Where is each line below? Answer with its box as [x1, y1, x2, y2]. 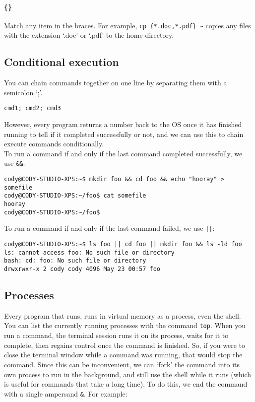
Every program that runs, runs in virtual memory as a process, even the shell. [4, 310, 241, 321]
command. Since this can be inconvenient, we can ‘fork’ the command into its [4, 359, 240, 369]
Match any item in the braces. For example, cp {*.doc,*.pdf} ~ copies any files [4, 20, 251, 30]
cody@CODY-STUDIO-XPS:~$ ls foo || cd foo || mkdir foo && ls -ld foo [4, 241, 242, 248]
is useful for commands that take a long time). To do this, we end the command [4, 379, 248, 389]
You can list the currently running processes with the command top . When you [4, 320, 246, 331]
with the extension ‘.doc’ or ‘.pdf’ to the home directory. [4, 30, 174, 40]
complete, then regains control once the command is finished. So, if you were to [4, 339, 246, 350]
